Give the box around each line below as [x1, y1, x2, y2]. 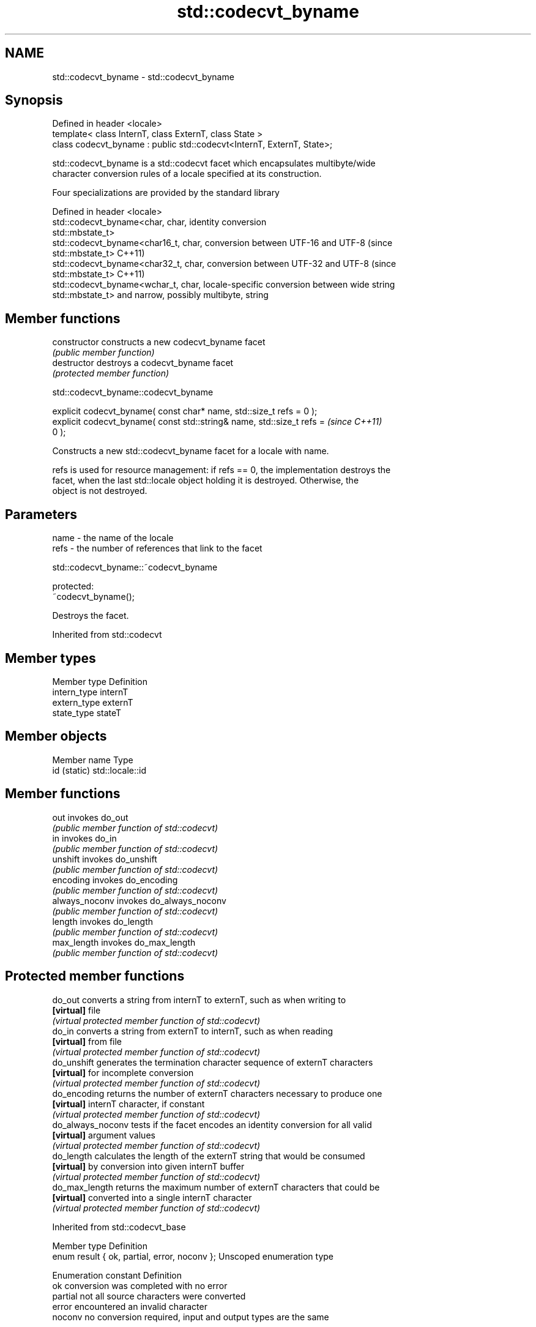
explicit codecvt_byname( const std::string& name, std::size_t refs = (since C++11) [52, 416, 382, 427]
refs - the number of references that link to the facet [52, 543, 262, 554]
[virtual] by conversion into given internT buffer [52, 1161, 245, 1172]
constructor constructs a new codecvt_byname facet [52, 337, 266, 348]
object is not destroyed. [52, 485, 147, 496]
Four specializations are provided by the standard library [52, 187, 280, 198]
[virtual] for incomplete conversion [52, 1067, 194, 1078]
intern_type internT [52, 686, 128, 697]
